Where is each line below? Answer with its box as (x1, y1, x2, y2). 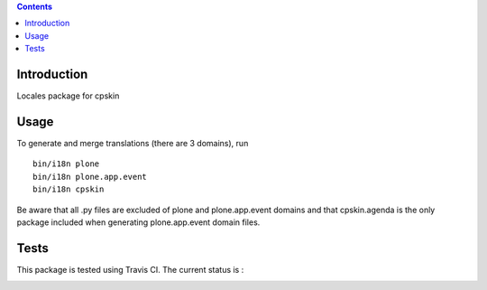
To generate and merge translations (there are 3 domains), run (16, 137, 249, 148)
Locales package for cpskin (16, 90, 120, 101)
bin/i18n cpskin (32, 184, 105, 194)
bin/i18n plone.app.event (32, 172, 148, 182)
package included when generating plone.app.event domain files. (16, 217, 261, 228)
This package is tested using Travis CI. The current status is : (16, 264, 244, 275)
